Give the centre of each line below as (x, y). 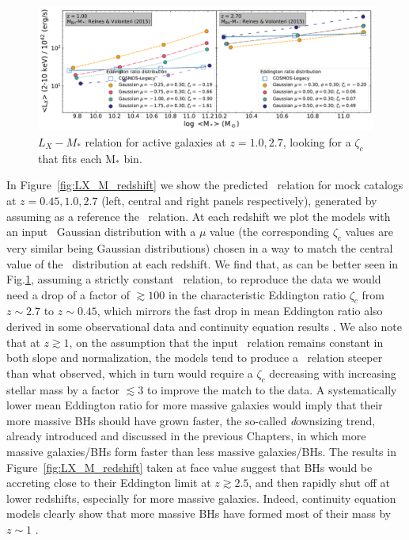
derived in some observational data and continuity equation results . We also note (204, 327)
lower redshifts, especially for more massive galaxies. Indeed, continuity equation (201, 498)
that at (23, 342)
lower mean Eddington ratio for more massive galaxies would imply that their (195, 405)
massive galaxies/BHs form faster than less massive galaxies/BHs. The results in (201, 452)
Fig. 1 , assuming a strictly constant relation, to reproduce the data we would (194, 279)
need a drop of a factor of (68, 294)
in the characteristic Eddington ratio (257, 294)
